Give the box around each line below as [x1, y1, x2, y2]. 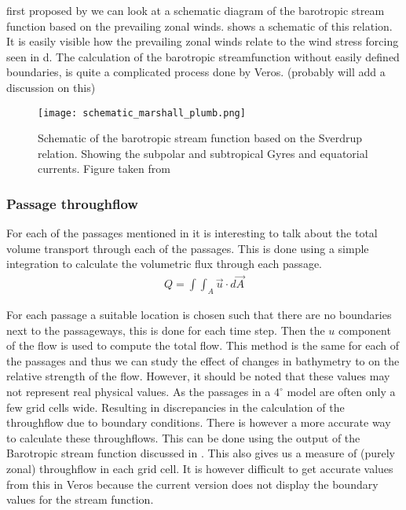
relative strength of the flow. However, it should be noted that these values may [6, 368, 390, 384]
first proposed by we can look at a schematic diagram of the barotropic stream [6, 2, 385, 18]
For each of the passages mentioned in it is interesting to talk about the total [6, 225, 378, 241]
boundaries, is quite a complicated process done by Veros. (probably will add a [6, 64, 386, 80]
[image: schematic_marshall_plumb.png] [38, 107, 246, 119]
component [338, 321, 391, 338]
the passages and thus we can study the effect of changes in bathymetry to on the [6, 352, 400, 369]
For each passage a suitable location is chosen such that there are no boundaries [6, 306, 392, 323]
